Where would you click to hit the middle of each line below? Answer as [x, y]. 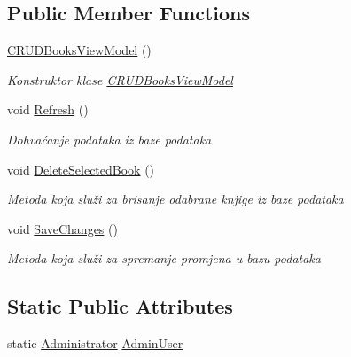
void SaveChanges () [62, 228]
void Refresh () [48, 109]
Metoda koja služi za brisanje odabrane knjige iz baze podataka [175, 199]
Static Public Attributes [120, 306]
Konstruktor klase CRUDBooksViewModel [120, 79]
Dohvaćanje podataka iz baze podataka [109, 139]
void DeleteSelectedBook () [81, 169]
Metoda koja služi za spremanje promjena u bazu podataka [164, 258]
